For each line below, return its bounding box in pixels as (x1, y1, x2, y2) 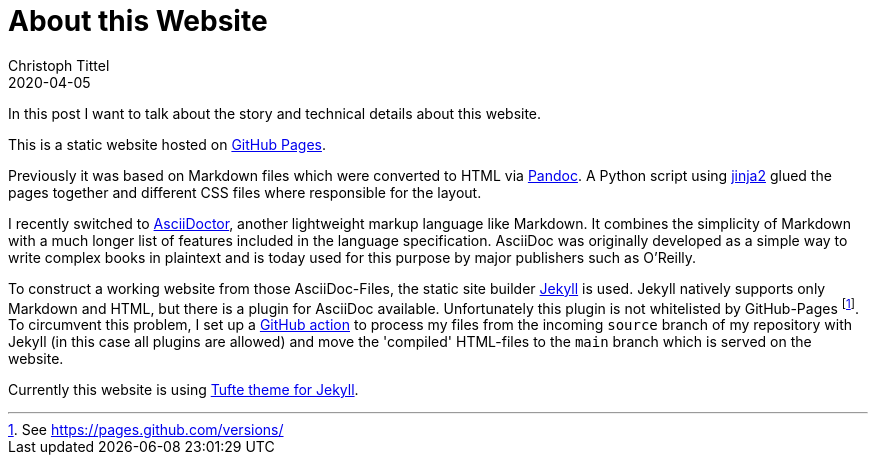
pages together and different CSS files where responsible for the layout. (8, 183, 482, 201)
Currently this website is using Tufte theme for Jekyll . (8, 381, 359, 399)
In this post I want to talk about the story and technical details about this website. (8, 104, 542, 122)
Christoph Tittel (8, 56, 110, 74)
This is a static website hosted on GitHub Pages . (8, 135, 327, 153)
